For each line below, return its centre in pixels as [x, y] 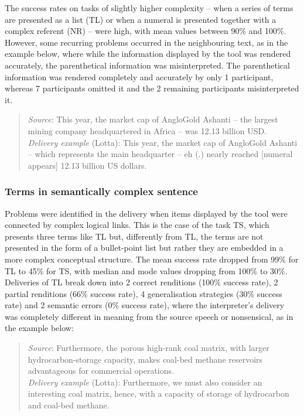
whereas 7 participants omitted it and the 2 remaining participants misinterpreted [152, 88]
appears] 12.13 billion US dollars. [87, 165]
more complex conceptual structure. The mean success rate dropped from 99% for [152, 259]
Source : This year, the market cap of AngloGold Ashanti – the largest [153, 119]
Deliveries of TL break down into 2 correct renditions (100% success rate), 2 [141, 282]
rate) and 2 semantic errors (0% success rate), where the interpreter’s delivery [145, 305]
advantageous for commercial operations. [101, 371]
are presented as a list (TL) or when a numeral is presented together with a [141, 19]
